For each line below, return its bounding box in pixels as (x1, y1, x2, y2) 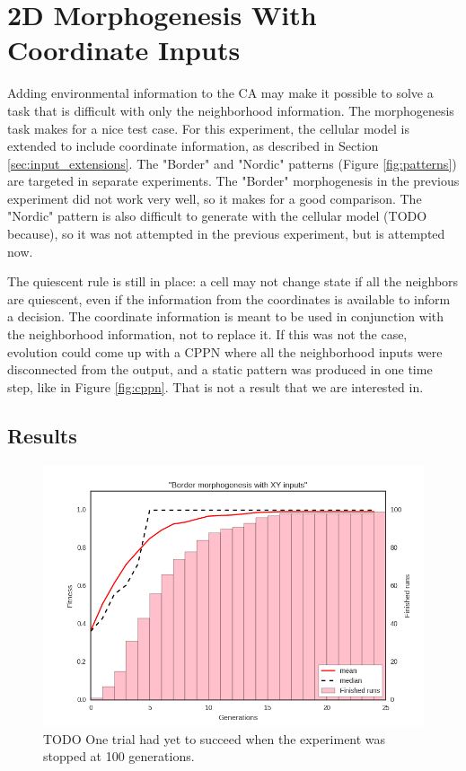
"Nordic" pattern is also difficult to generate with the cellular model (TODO (7, 206, 427, 225)
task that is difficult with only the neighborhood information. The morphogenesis (7, 101, 454, 119)
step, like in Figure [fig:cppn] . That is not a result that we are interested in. (7, 377, 424, 396)
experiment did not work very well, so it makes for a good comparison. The (7, 188, 422, 207)
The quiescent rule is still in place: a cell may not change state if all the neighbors (7, 272, 459, 291)
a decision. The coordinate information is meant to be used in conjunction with (7, 307, 444, 326)
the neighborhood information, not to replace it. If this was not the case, (7, 325, 408, 344)
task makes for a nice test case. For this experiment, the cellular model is (7, 118, 409, 137)
